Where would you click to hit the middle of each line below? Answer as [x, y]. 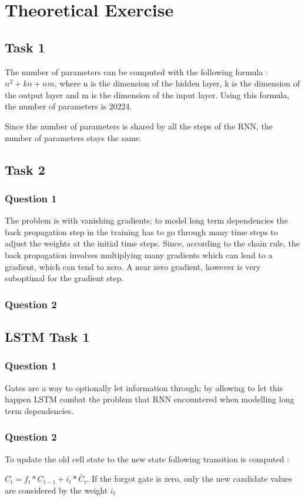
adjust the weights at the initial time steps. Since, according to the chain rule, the [152, 243]
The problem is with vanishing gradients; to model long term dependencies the [146, 220]
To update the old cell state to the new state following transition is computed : [147, 459]
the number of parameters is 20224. [68, 106]
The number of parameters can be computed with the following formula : [136, 71]
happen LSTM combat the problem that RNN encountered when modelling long [150, 399]
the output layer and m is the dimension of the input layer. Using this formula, [147, 94]
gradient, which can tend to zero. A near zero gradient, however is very [133, 266]
